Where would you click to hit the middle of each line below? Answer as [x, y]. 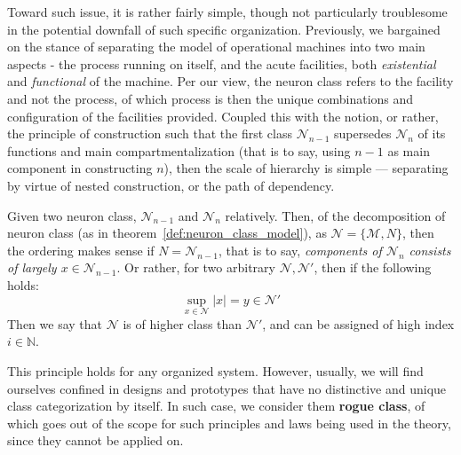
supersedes [363, 133]
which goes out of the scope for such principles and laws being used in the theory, [229, 423]
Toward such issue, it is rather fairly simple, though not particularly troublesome [227, 12]
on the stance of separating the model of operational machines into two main [216, 47]
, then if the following [373, 267]
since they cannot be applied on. [95, 440]
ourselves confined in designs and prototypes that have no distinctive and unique [227, 388]
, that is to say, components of [300, 250]
